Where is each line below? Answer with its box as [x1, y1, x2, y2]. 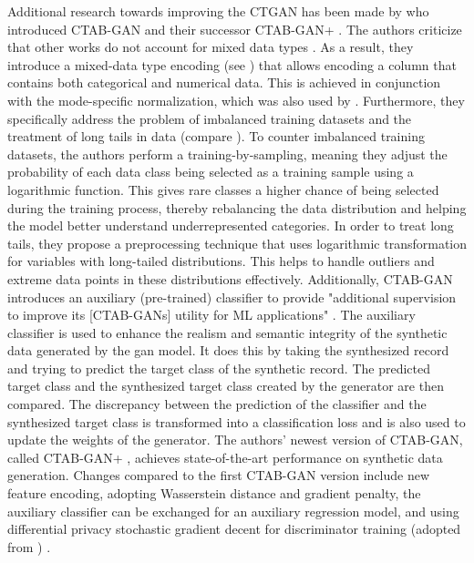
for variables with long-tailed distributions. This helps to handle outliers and [7, 251, 435, 271]
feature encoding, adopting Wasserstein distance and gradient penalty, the [7, 484, 421, 503]
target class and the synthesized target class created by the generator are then [7, 376, 444, 395]
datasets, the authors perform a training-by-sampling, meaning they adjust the [7, 144, 448, 163]
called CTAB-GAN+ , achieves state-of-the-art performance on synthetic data [7, 447, 443, 466]
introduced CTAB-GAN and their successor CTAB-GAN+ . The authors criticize [7, 19, 462, 38]
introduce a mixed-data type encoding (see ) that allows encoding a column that [7, 55, 457, 74]
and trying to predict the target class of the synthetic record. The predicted [7, 358, 431, 377]
